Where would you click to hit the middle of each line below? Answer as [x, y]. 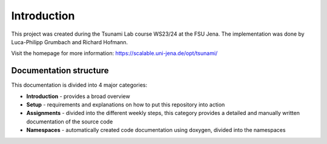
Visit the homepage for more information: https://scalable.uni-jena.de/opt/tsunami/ [114, 53]
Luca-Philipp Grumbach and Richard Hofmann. [70, 42]
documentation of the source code [70, 122]
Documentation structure [60, 70]
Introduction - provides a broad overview [78, 96]
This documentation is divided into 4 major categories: [79, 85]
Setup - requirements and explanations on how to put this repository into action [126, 105]
